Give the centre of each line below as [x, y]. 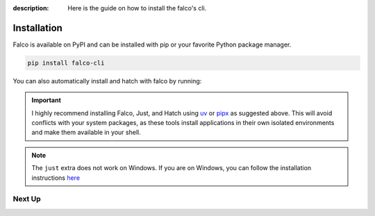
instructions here [56, 178]
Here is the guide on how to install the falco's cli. [137, 8]
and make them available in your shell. [86, 133]
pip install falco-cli [66, 63]
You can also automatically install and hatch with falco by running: [107, 81]
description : [31, 8]
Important [47, 100]
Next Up [27, 199]
